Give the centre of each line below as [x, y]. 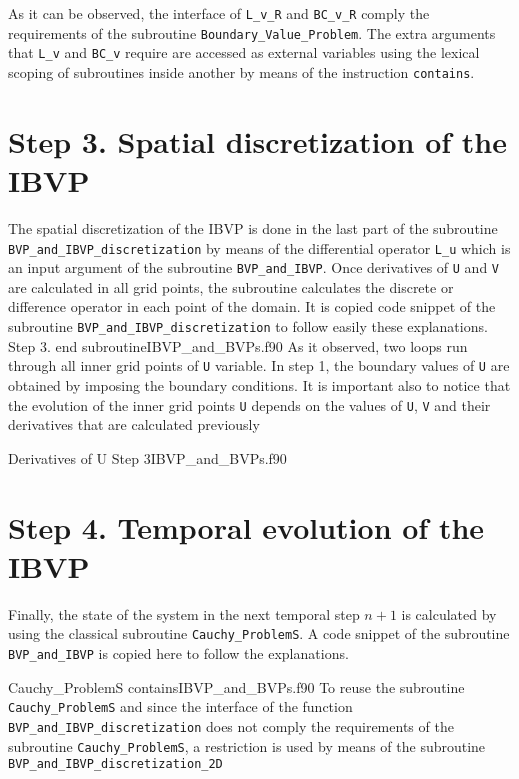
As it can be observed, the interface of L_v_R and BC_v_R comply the [219, 13]
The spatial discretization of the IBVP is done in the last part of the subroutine [253, 227]
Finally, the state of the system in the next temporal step [184, 613]
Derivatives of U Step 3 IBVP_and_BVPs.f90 [147, 457]
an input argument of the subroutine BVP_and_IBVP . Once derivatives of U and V [254, 267]
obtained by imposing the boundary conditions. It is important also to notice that [259, 384]
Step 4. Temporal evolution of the [246, 526]
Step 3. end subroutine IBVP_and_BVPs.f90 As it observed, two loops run [238, 345]
